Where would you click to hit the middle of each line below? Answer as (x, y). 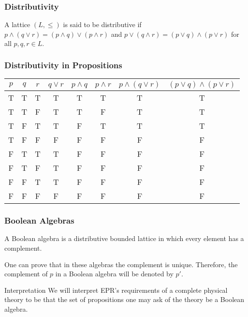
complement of (26, 274)
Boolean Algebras (39, 220)
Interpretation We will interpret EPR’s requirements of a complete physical (116, 290)
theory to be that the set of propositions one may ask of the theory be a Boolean (124, 299)
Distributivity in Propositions (63, 65)
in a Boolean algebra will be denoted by (114, 274)
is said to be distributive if (102, 24)
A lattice (17, 24)
